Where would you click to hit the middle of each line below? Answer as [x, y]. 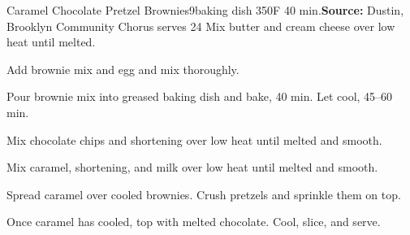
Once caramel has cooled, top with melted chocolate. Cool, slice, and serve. [194, 222]
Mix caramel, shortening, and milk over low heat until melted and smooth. [192, 167]
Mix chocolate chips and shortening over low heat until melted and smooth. [194, 139]
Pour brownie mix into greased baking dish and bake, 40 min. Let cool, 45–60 [200, 96]
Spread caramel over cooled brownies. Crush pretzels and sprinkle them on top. [204, 194]
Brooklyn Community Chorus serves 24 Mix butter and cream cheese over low [201, 26]
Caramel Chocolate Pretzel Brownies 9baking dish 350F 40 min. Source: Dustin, [205, 10]
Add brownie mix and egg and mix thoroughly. [123, 69]
